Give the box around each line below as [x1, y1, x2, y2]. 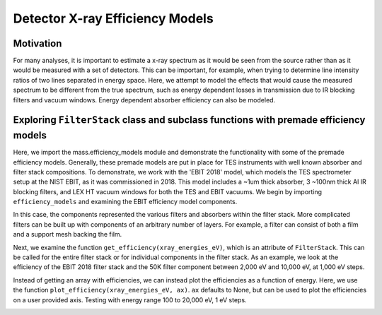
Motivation [13, 37, 62, 49]
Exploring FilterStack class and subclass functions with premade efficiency [13, 114, 366, 126]
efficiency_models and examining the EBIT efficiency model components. [13, 198, 238, 206]
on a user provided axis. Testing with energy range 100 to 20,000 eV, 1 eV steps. [13, 295, 247, 304]
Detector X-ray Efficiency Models [13, 11, 214, 26]
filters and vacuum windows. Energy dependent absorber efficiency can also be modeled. [13, 95, 276, 104]
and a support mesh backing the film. [13, 230, 122, 239]
